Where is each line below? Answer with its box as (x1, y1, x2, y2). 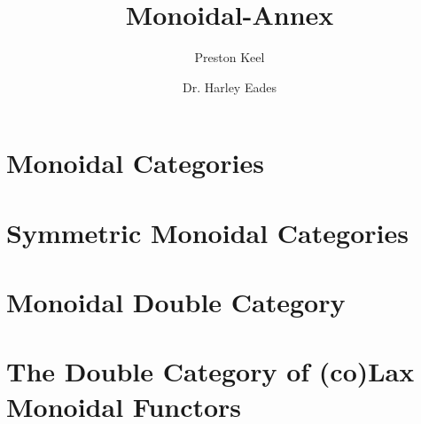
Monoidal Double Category (6, 284, 346, 320)
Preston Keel (194, 48, 265, 67)
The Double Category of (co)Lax (6, 353, 415, 389)
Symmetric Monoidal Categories (6, 214, 409, 250)
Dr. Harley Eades (183, 77, 277, 96)
